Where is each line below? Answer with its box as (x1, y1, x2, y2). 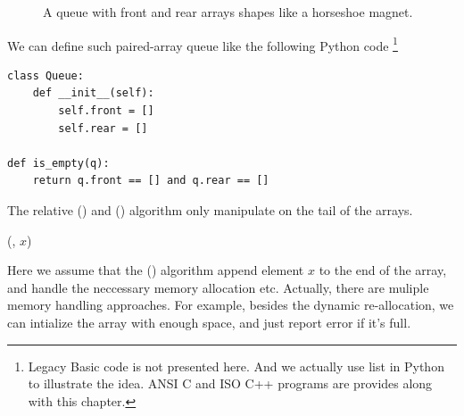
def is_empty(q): (7, 156, 110, 170)
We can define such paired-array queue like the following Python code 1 (7, 33, 398, 54)
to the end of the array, (319, 261, 447, 279)
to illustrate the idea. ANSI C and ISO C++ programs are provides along (28, 374, 433, 393)
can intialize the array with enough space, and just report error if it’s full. (7, 312, 411, 331)
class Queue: (7, 69, 84, 82)
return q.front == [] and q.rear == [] (32, 174, 269, 187)
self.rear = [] (58, 121, 148, 135)
